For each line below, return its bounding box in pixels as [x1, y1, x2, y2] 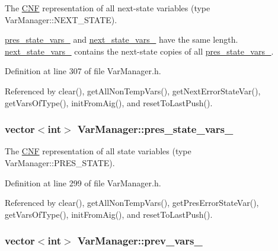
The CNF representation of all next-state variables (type [5, 2, 210, 14]
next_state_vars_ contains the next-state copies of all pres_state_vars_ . [5, 45, 274, 57]
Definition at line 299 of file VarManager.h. [5, 176, 161, 189]
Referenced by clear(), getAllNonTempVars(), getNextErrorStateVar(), [5, 84, 261, 97]
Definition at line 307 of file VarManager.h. [5, 65, 161, 77]
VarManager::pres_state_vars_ [77, 122, 234, 136]
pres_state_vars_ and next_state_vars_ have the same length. [5, 33, 238, 46]
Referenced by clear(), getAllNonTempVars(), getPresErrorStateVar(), [5, 196, 259, 209]
